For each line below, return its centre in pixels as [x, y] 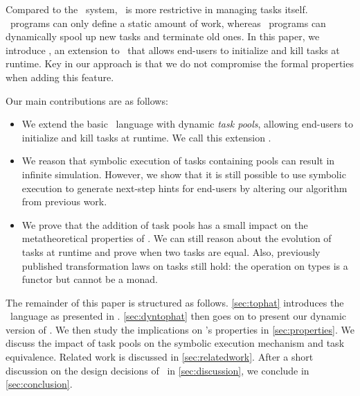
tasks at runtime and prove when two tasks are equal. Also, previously [171, 251]
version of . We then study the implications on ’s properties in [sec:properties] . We [180, 329]
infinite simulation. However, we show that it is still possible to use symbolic [184, 174]
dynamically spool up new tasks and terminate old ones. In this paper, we [163, 36]
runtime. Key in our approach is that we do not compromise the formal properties [180, 63]
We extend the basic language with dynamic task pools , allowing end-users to [188, 124]
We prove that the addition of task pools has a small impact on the [165, 224]
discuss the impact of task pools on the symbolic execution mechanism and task [175, 343]
